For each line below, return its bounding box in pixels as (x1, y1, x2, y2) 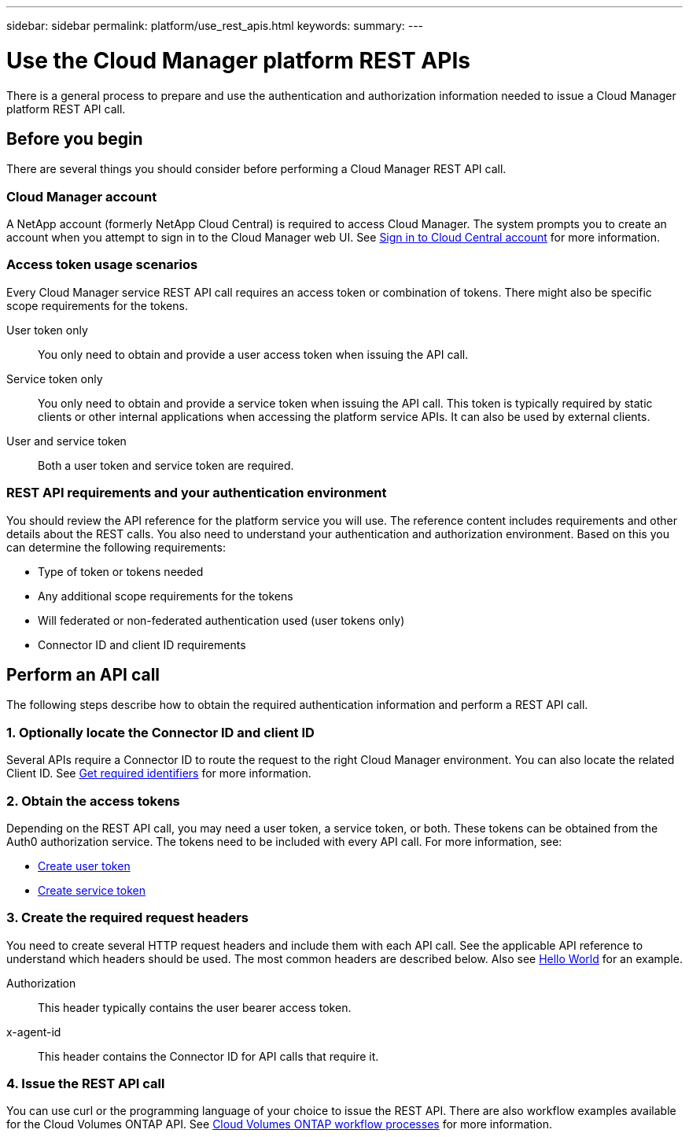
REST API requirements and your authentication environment (6, 485, 387, 501)
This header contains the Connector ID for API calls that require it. (38, 1049, 379, 1063)
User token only (6, 323, 88, 337)
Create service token (38, 883, 146, 897)
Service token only (6, 371, 103, 386)
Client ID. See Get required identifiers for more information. (6, 766, 311, 781)
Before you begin (6, 128, 143, 149)
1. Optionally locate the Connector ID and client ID (6, 724, 315, 740)
